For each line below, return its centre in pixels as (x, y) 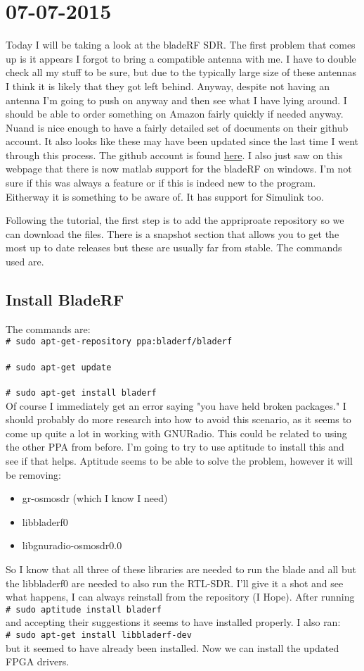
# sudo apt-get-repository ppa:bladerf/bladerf (119, 342)
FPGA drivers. (38, 661)
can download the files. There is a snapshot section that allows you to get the (173, 233)
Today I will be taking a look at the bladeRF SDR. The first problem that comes (181, 45)
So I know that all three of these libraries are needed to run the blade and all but (181, 569)
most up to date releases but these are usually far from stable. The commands (174, 247)
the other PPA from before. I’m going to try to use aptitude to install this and (175, 447)
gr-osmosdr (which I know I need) (95, 498)
